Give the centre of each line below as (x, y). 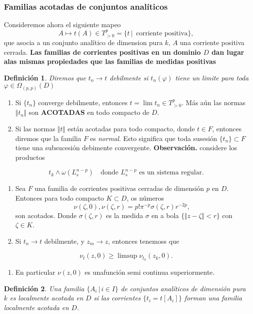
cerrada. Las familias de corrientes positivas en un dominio (102, 52)
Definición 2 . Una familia (44, 288)
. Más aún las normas (214, 102)
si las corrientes (117, 298)
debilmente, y (64, 241)
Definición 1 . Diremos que (45, 77)
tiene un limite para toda (212, 77)
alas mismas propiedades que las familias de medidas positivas (110, 61)
